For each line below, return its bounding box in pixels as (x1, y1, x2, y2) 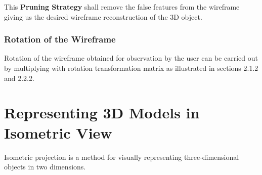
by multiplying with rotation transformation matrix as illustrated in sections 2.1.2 (4, 63, 258, 73)
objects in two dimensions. (4, 161, 86, 172)
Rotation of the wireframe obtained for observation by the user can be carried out (4, 53, 258, 63)
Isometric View (4, 122, 112, 143)
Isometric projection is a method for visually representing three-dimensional (4, 151, 239, 162)
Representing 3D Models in (4, 102, 200, 123)
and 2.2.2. (4, 72, 34, 83)
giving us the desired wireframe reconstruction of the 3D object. (4, 11, 202, 22)
